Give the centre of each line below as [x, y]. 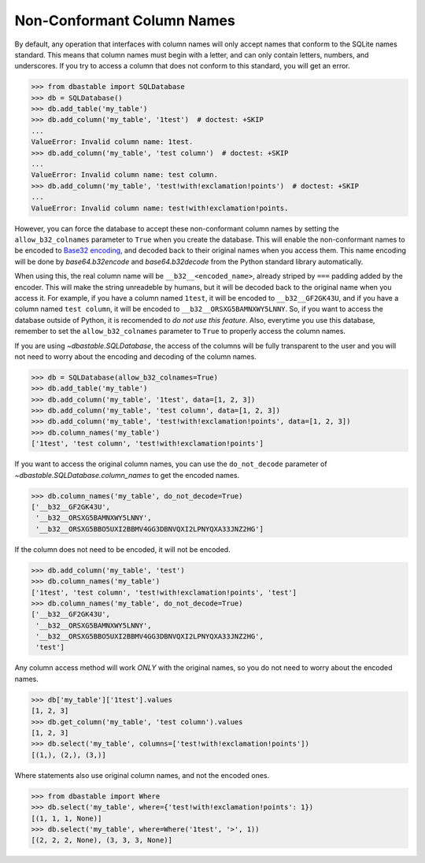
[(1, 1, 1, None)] [67, 818]
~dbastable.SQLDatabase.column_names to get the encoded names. [127, 475]
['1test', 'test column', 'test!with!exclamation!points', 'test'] [164, 592]
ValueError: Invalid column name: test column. [124, 175]
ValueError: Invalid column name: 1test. [112, 142]
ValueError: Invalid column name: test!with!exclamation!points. [160, 208]
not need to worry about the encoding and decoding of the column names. [136, 356]
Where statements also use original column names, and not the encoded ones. [142, 775]
